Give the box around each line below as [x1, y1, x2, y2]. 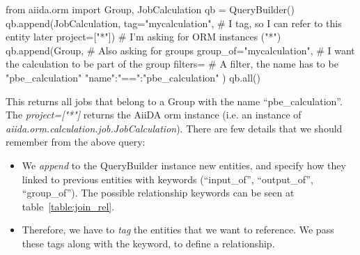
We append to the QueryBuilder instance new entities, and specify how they [22, 157, 346, 172]
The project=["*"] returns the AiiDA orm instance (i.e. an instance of [6, 107, 302, 122]
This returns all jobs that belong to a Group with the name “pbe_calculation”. [6, 93, 343, 108]
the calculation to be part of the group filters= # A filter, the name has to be [6, 56, 338, 71]
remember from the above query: [6, 134, 146, 149]
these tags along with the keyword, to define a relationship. [22, 235, 275, 250]
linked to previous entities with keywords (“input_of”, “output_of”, [22, 171, 313, 186]
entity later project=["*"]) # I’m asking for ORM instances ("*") [6, 29, 281, 44]
